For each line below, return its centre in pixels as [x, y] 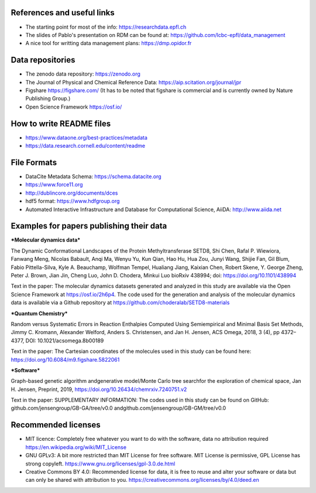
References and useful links [63, 13]
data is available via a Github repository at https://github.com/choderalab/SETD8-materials [120, 302]
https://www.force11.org [54, 185]
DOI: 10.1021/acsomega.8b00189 [65, 341]
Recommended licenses [56, 425]
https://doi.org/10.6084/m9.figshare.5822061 [65, 359]
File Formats [34, 162]
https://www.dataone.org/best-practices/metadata [86, 137]
